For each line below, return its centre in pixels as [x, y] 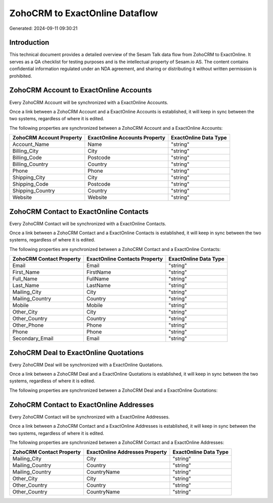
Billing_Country [30, 164]
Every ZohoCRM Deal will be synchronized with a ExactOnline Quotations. [86, 365]
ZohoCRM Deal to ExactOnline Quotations [77, 353]
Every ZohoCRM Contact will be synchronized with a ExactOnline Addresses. [89, 417]
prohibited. [21, 76]
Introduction [29, 43]
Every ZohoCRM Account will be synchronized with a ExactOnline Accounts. [89, 102]
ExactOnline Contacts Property [125, 259]
